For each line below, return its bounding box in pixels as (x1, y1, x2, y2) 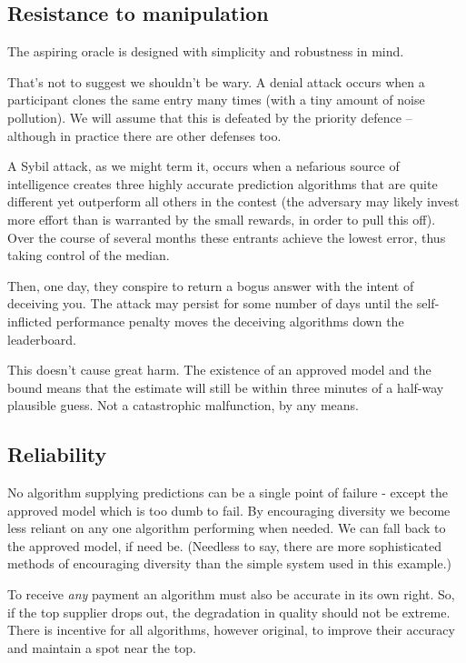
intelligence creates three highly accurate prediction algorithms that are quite (7, 174, 438, 193)
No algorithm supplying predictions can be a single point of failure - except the (7, 483, 448, 502)
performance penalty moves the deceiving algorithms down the (55, 311, 404, 330)
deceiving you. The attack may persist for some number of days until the (7, 294, 413, 313)
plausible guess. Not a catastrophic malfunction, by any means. (7, 396, 359, 415)
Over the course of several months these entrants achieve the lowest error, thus (7, 227, 446, 246)
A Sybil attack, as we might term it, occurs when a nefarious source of (7, 156, 400, 176)
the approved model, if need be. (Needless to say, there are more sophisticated (7, 536, 442, 555)
